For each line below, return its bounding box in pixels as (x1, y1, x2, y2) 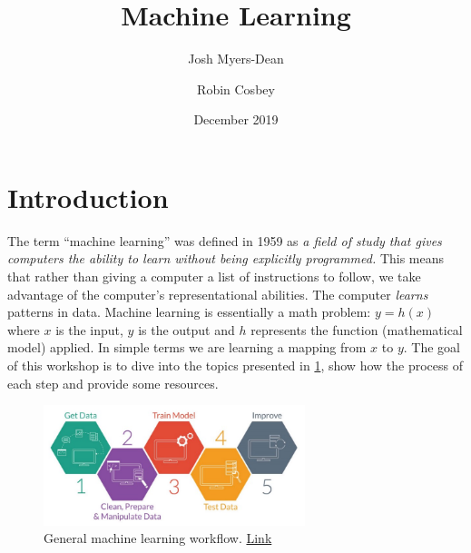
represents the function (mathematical (250, 320, 463, 339)
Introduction (7, 178, 169, 215)
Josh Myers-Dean (188, 49, 284, 68)
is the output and (138, 320, 235, 339)
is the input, (55, 320, 123, 339)
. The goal (403, 338, 460, 357)
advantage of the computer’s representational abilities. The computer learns (7, 284, 428, 303)
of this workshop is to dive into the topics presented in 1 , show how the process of (7, 356, 463, 374)
